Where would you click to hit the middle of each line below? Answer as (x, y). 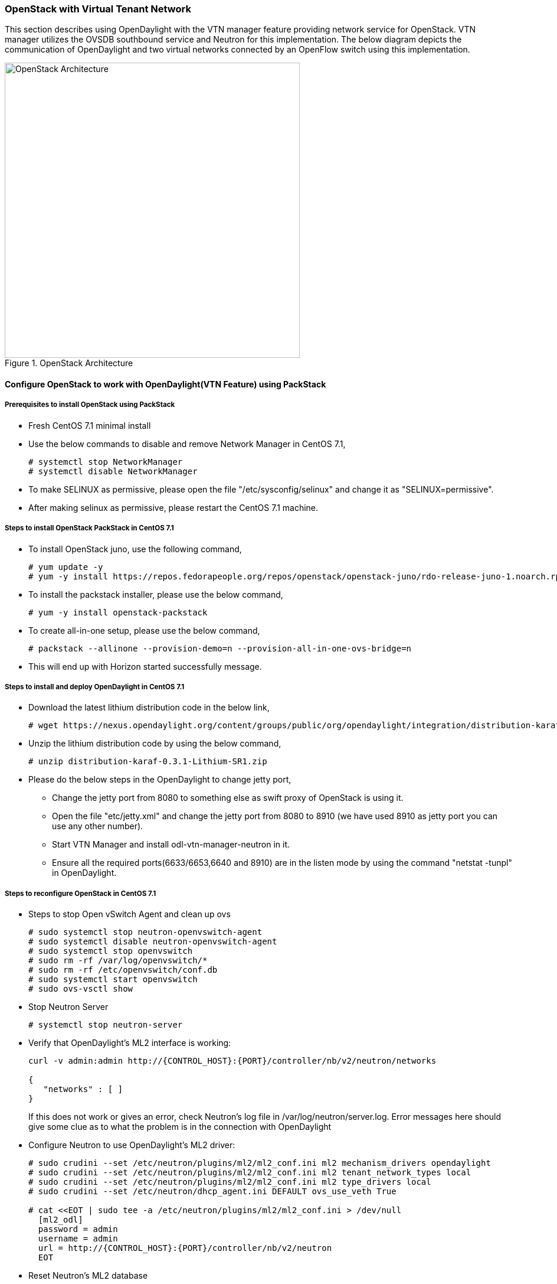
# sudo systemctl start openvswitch (113, 980)
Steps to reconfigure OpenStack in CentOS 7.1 (81, 893)
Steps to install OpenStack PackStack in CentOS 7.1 (89, 528)
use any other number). (98, 826)
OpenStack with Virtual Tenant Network (98, 9)
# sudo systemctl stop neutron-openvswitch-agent (145, 932)
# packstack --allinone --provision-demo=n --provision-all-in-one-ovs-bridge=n (220, 648)
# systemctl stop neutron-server (106, 1025)
